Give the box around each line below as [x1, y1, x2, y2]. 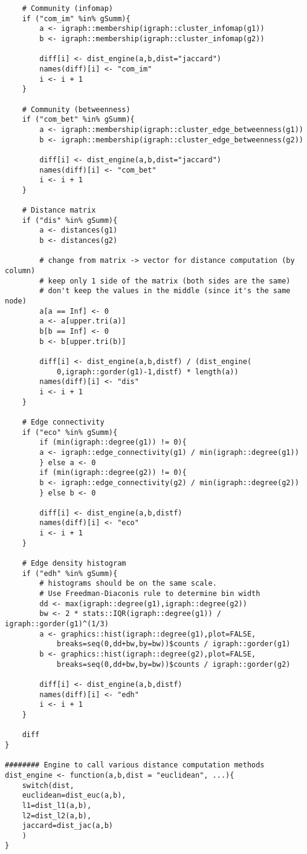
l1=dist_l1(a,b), [22, 801, 92, 810]
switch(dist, [22, 781, 74, 790]
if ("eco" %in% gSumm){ [22, 428, 118, 437]
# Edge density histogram [22, 559, 126, 568]
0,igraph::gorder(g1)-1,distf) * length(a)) [56, 367, 239, 376]
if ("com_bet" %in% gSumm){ [22, 115, 135, 124]
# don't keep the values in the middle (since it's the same [39, 286, 291, 296]
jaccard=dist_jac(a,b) [22, 821, 113, 830]
